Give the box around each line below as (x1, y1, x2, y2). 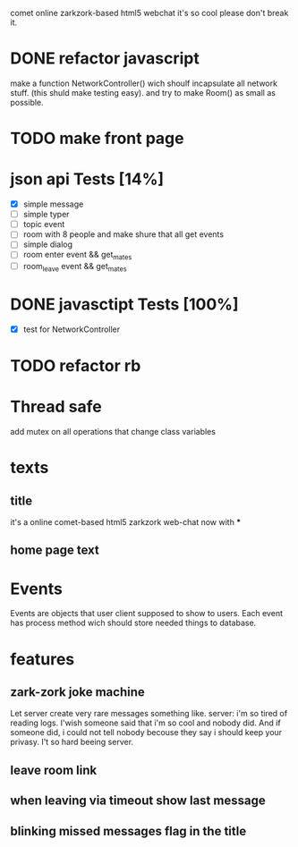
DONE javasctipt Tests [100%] (10, 294, 240, 315)
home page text (10, 543, 99, 558)
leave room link (10, 762, 98, 777)
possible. (10, 97, 44, 107)
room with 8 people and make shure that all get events (22, 229, 225, 240)
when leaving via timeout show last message (10, 793, 267, 809)
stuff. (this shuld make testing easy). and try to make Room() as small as (10, 87, 277, 97)
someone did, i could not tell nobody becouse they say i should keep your (10, 727, 283, 738)
